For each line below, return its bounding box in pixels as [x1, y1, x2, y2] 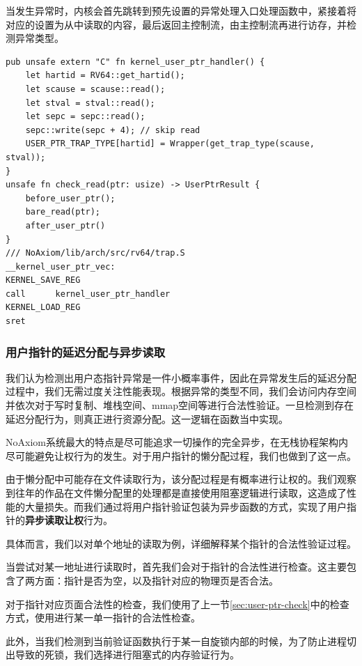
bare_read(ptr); [25, 207, 101, 217]
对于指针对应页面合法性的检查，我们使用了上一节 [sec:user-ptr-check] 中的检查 [6, 596, 349, 611]
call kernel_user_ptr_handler [6, 288, 171, 299]
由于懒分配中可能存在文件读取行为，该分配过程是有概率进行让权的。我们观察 [6, 472, 356, 486]
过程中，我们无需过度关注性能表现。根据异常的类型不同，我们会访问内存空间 [6, 384, 356, 398]
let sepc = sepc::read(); [25, 111, 145, 122]
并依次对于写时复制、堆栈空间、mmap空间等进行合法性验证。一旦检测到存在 [6, 398, 354, 412]
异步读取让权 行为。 [25, 513, 113, 527]
